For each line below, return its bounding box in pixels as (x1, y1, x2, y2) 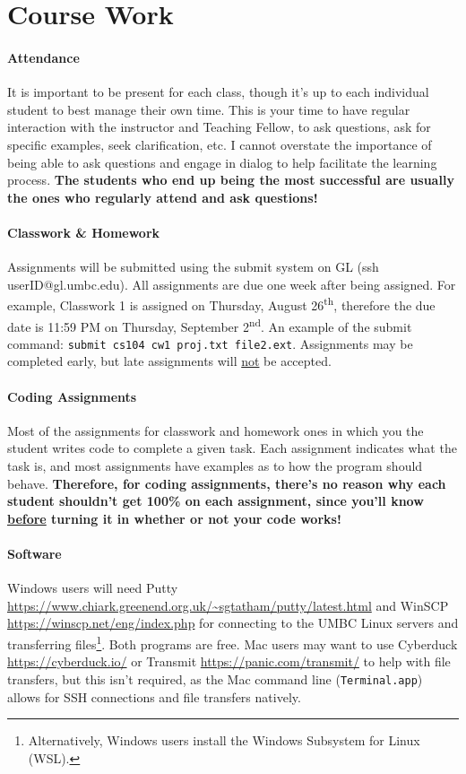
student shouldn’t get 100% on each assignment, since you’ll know (7, 491, 424, 510)
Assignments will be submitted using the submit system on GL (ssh (7, 257, 379, 276)
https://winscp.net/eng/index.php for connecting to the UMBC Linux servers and (7, 613, 459, 632)
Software (7, 544, 62, 563)
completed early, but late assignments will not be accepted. (7, 352, 332, 370)
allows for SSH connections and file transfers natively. (7, 687, 301, 706)
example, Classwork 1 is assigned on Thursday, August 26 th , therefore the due (7, 293, 436, 314)
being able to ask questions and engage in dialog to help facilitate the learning (7, 152, 437, 171)
